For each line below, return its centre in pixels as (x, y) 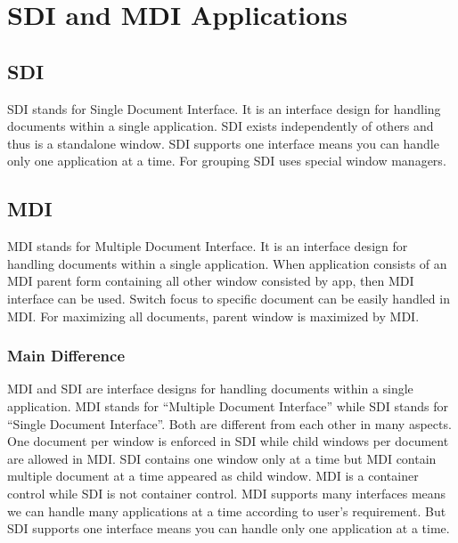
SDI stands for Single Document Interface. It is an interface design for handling (224, 108)
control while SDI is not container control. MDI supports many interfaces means (227, 493)
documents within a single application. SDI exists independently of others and (221, 126)
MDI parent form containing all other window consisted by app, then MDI (211, 281)
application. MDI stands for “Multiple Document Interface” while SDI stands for (228, 405)
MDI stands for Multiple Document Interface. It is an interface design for (208, 246)
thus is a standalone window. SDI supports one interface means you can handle (223, 143)
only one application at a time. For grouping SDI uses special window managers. (227, 161)
